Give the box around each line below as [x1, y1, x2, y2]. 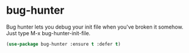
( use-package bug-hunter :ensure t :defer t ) [6, 41, 121, 47]
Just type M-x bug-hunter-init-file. [6, 29, 91, 36]
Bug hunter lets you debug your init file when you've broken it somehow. [6, 23, 184, 30]
